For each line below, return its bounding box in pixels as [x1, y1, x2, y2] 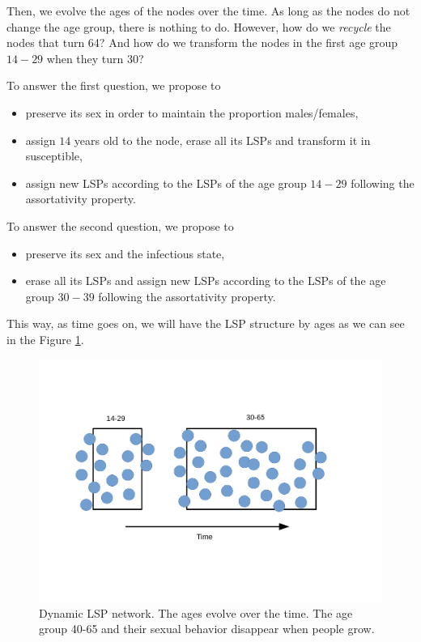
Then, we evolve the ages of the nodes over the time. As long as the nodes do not [6, 2, 410, 19]
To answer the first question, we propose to [6, 77, 221, 94]
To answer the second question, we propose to [6, 217, 234, 234]
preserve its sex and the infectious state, [25, 244, 225, 261]
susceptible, [25, 147, 83, 164]
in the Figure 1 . [6, 330, 84, 347]
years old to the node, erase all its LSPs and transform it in [74, 131, 371, 148]
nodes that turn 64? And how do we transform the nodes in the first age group [6, 34, 398, 51]
